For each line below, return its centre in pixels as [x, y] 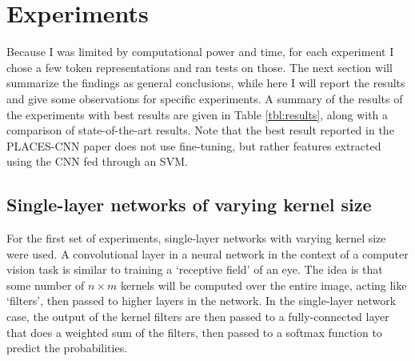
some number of [46, 285]
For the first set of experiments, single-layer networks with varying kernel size [196, 238]
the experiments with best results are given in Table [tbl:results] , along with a [198, 114]
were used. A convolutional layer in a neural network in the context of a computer [207, 253]
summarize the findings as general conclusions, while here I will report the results [206, 83]
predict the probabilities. [67, 348]
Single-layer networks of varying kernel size [189, 205]
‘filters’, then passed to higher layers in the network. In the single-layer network [202, 301]
